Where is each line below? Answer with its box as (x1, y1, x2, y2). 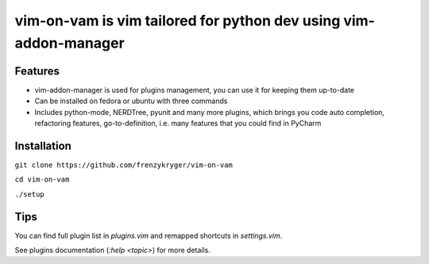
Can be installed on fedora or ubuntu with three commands (34, 96, 228, 106)
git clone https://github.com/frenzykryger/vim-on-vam (14, 160, 234, 170)
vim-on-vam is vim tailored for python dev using (14, 12, 341, 29)
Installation (14, 139, 71, 152)
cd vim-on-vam (14, 175, 70, 184)
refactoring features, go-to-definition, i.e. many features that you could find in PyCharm (34, 119, 322, 128)
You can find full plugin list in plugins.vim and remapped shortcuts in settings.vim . (14, 231, 283, 240)
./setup (14, 189, 45, 198)
